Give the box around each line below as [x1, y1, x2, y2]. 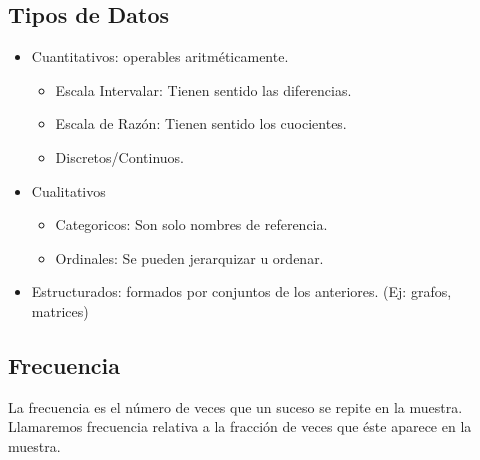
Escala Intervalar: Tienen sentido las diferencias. [55, 79, 352, 100]
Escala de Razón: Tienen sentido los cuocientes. [55, 113, 347, 134]
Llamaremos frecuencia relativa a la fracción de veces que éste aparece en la [8, 416, 472, 437]
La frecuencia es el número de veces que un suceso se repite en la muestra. [8, 396, 463, 417]
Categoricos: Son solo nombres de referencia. [55, 214, 328, 235]
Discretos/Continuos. [55, 146, 185, 167]
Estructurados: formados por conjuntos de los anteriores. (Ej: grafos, [31, 281, 452, 302]
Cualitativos [31, 180, 106, 201]
